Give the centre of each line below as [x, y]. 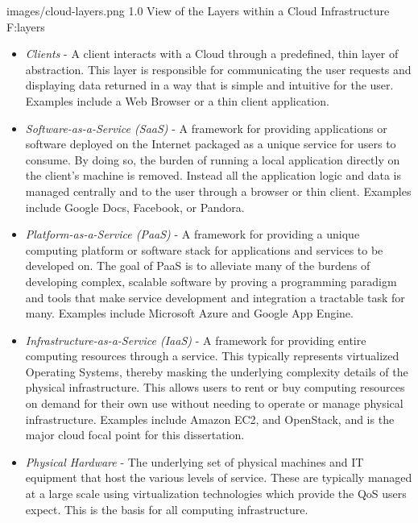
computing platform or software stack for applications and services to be [204, 249]
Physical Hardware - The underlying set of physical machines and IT [195, 461]
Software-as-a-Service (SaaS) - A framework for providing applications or [206, 128]
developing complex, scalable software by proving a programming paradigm [211, 281]
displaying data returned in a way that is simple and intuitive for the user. [209, 85]
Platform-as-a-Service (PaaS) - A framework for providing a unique [192, 234]
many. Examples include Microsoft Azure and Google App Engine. [189, 313]
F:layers [26, 26]
